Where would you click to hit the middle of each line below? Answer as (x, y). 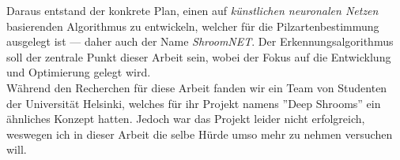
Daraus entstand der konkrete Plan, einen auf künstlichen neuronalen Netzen (192, 10)
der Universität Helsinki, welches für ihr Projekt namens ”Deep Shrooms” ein (194, 103)
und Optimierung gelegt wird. (79, 72)
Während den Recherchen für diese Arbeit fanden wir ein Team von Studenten (197, 87)
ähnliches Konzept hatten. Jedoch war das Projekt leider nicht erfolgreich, (186, 119)
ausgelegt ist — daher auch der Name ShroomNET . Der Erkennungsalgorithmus (200, 41)
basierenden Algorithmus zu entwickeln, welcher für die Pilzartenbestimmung (193, 26)
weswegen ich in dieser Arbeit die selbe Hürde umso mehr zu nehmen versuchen (200, 134)
